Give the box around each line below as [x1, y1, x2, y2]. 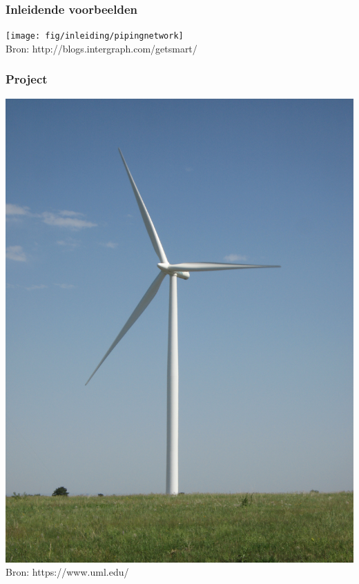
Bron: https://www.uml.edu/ [6, 565, 129, 579]
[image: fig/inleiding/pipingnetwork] [6, 31, 184, 41]
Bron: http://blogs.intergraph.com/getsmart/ [6, 41, 197, 55]
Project [6, 70, 48, 88]
